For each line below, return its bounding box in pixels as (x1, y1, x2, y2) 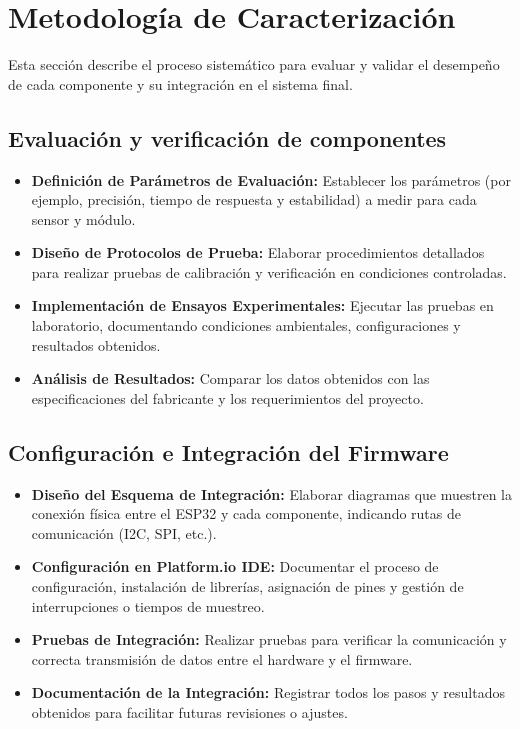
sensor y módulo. (31, 208, 136, 229)
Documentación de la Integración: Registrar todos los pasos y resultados (31, 682, 505, 703)
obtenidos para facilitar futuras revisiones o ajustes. (31, 702, 348, 722)
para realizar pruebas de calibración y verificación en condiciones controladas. (31, 261, 507, 282)
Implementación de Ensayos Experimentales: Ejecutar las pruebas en (31, 295, 494, 316)
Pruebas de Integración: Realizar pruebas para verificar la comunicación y (31, 629, 507, 650)
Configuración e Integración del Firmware (8, 436, 449, 467)
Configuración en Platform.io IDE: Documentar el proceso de (31, 556, 439, 577)
